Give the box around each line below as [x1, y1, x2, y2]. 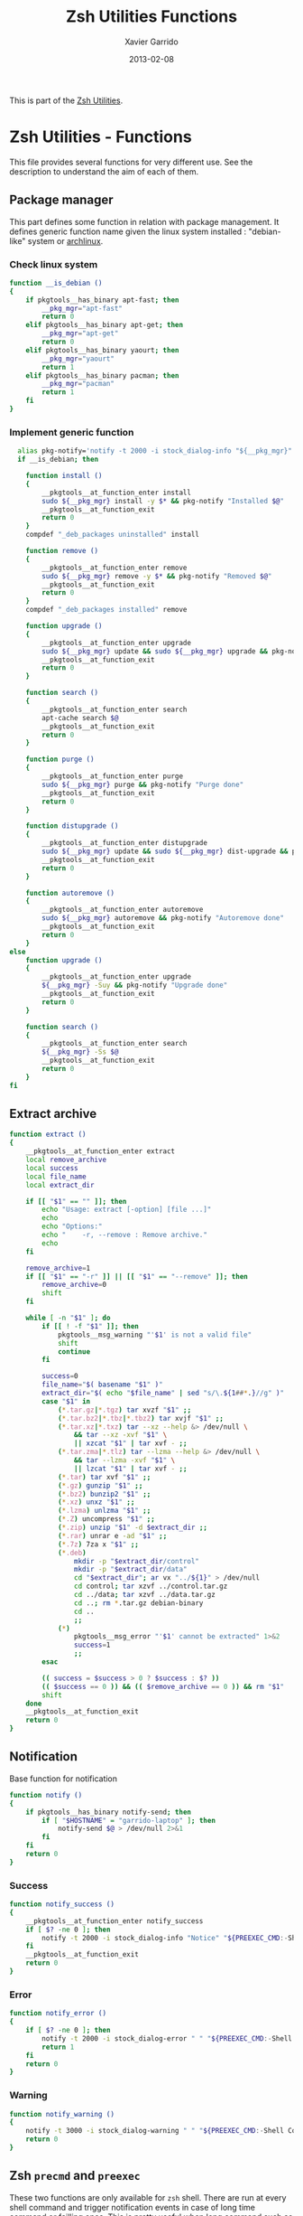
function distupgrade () [25, 822, 119, 831]
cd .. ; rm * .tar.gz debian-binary [73, 1598, 204, 1608]
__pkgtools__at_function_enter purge [41, 772, 183, 781]
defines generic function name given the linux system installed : [9, 226, 247, 237]
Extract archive [9, 1106, 97, 1122]
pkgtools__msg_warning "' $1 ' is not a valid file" [57, 1330, 252, 1339]
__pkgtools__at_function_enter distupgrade [41, 839, 207, 848]
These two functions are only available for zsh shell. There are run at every [9, 2192, 287, 2202]
